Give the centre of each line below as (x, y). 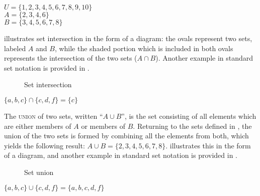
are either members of (38, 126)
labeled (15, 48)
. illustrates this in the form (208, 145)
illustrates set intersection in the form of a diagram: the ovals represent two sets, (128, 38)
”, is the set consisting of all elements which (189, 116)
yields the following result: (45, 145)
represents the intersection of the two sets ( (71, 58)
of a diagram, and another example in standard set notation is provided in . (121, 155)
